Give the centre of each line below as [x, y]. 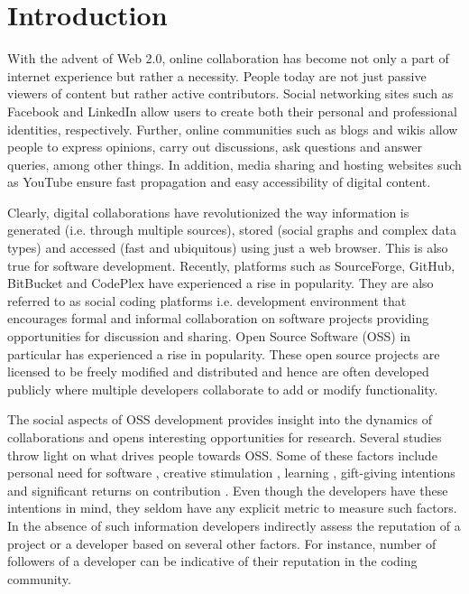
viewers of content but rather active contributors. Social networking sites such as [230, 93]
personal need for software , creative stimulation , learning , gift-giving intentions [231, 473]
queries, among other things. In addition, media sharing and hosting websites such [234, 164]
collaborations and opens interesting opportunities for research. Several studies [225, 437]
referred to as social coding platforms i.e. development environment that [207, 300]
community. [39, 578]
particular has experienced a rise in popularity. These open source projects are [224, 353]
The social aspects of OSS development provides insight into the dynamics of [220, 419]
